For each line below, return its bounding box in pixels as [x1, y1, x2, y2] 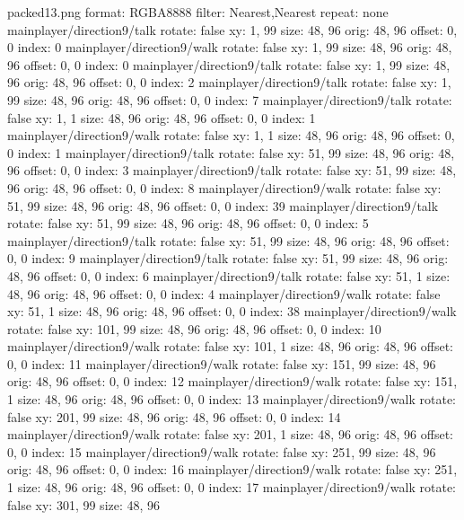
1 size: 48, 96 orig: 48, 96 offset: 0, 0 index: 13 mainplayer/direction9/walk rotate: [7, 390, 457, 409]
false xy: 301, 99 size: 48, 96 [7, 495, 161, 514]
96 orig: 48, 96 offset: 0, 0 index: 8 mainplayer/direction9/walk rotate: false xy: [7, 178, 442, 197]
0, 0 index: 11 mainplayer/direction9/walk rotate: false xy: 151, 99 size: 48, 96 [7, 354, 436, 373]
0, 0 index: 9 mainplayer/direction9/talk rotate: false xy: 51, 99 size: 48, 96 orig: [7, 249, 449, 268]
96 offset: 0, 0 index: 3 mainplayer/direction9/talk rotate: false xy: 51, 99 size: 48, [7, 161, 457, 180]
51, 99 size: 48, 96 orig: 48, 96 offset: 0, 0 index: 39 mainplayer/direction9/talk [7, 196, 439, 215]
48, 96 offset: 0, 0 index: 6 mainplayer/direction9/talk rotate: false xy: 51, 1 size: [7, 266, 451, 285]
